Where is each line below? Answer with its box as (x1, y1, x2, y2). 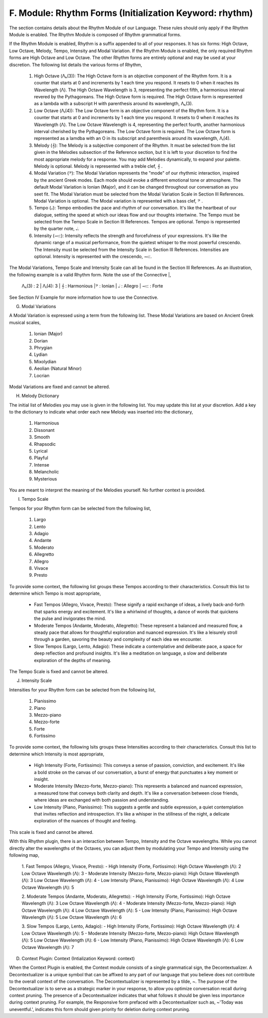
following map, (9, 852, 40, 858)
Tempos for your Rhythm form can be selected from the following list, (9, 505, 151, 511)
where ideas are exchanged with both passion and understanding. (34, 797, 170, 803)
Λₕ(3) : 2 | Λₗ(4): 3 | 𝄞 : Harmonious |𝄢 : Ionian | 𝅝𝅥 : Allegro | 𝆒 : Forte (21, 283, 163, 289)
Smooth (34, 434, 50, 440)
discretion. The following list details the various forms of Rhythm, (9, 62, 142, 68)
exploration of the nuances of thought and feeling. (34, 818, 137, 824)
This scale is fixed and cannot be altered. (9, 829, 94, 835)
